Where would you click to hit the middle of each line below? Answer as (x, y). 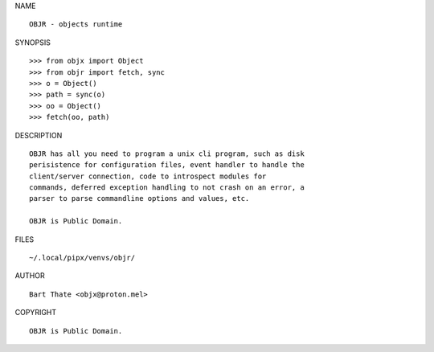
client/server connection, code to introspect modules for (148, 176)
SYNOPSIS (33, 42)
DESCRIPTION (39, 135)
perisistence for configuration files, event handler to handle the (167, 165)
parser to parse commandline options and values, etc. (139, 199)
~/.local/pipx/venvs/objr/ (82, 258)
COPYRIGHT (36, 313)
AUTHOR (30, 276)
